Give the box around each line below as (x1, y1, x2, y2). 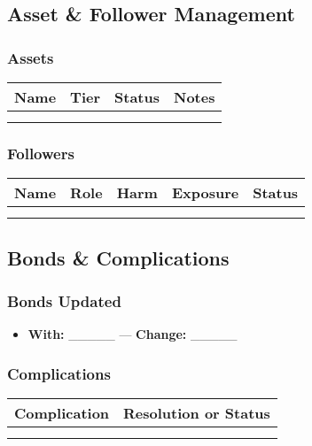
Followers (7, 142, 74, 164)
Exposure (171, 182, 239, 204)
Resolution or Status (123, 403, 270, 424)
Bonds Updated (7, 289, 121, 311)
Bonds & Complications (7, 243, 230, 271)
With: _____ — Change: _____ (27, 325, 238, 343)
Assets (7, 46, 54, 68)
